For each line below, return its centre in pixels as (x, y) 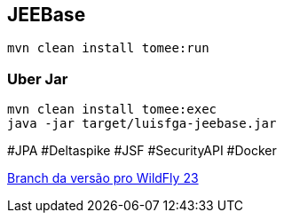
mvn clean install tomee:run (108, 48)
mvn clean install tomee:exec (112, 110)
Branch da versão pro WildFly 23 (103, 178)
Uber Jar (38, 79)
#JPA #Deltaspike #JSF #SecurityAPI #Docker (142, 151)
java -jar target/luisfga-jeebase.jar (142, 124)
